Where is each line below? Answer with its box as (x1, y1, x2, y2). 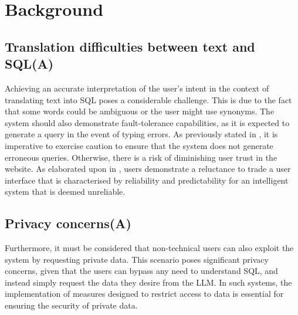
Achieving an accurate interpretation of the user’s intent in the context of (5, 82, 269, 94)
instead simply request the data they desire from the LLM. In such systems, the (5, 276, 292, 288)
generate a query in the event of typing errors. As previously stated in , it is (5, 128, 278, 140)
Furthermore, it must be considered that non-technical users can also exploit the (5, 242, 294, 254)
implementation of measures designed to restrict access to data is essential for (5, 287, 284, 300)
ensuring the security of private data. (5, 299, 138, 311)
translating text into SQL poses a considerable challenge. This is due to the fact (5, 93, 292, 106)
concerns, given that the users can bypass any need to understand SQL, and (5, 265, 278, 277)
